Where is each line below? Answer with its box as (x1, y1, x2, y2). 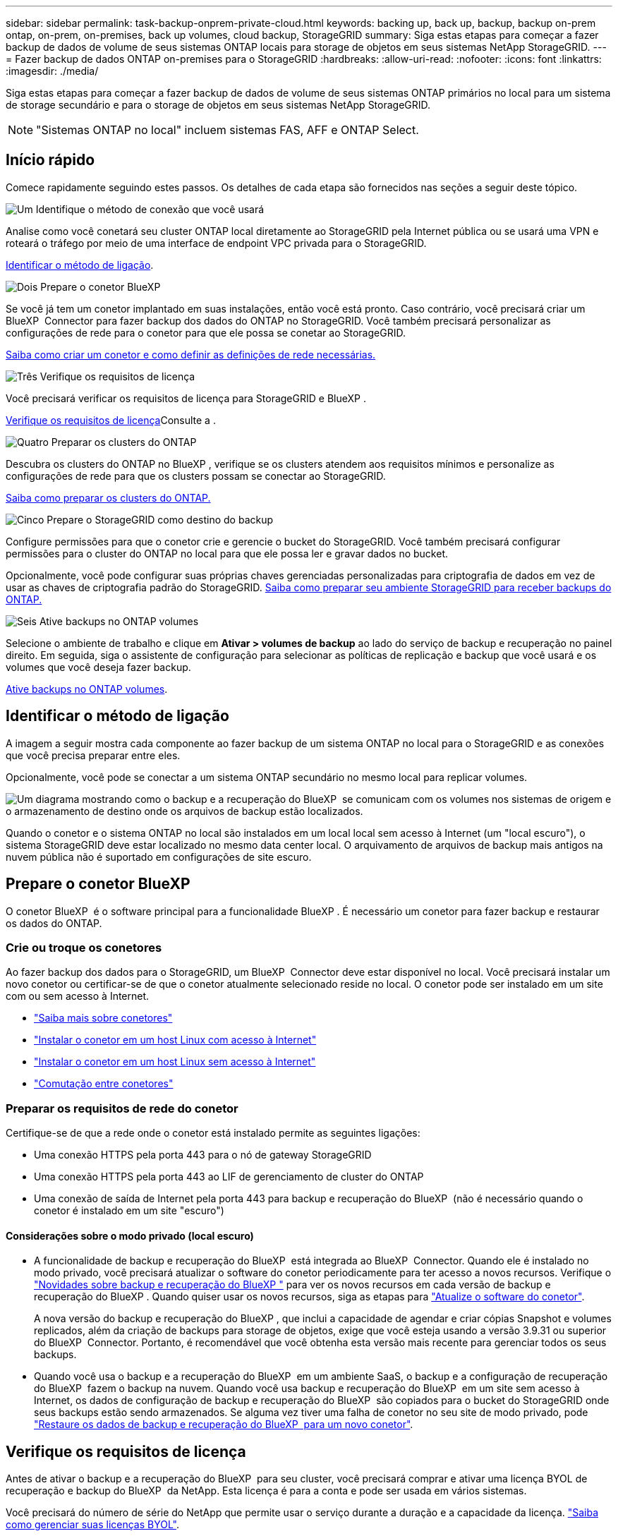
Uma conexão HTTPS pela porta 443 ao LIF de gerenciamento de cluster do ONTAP (34, 1171, 424, 1183)
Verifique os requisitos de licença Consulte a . (6, 413, 216, 426)
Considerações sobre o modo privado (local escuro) (6, 1229, 254, 1242)
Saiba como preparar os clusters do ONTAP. (6, 491, 211, 504)
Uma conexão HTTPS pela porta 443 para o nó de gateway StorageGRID (34, 1149, 372, 1161)
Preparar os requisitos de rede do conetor (6, 1101, 238, 1115)
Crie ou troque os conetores (6, 940, 162, 955)
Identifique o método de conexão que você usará (35, 202, 265, 215)
